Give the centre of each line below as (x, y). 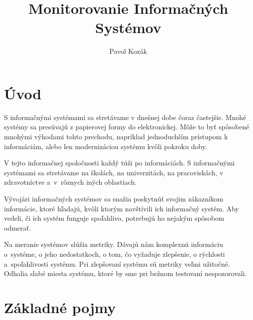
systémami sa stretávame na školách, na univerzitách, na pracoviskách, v (114, 172)
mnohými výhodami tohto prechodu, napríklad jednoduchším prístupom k (116, 137)
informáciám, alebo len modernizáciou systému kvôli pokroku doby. (106, 146)
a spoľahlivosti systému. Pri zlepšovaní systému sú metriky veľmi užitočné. (117, 263)
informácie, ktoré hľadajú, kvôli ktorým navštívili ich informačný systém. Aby (122, 208)
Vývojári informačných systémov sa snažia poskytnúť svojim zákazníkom (114, 199)
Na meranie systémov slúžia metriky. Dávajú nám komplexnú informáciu (114, 244)
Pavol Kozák (128, 51)
